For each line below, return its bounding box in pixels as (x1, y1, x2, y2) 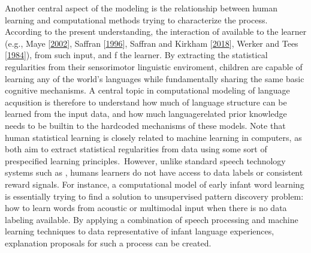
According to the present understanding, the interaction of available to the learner (5, 25, 307, 38)
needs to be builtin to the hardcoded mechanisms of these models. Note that (5, 119, 286, 131)
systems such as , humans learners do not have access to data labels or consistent (5, 166, 303, 179)
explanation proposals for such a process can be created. (5, 236, 212, 249)
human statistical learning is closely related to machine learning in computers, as (5, 131, 302, 143)
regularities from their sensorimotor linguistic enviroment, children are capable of (5, 60, 303, 73)
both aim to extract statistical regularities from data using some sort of (5, 143, 267, 155)
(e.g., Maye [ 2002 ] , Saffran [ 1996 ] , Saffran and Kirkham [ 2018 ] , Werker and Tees (5, 37, 298, 49)
